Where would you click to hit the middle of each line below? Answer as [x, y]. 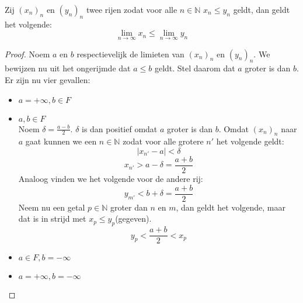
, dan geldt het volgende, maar [231, 207]
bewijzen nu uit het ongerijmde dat [68, 68]
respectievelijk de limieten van [130, 54]
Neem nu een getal [52, 207]
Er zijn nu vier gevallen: [48, 80]
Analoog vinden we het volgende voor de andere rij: [111, 179]
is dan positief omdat [120, 128]
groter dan [129, 207]
